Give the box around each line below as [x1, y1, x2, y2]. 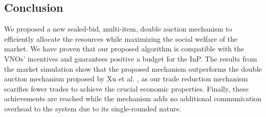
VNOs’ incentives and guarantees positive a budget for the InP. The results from [4, 53, 257, 64]
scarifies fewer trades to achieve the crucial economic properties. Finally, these [4, 83, 249, 94]
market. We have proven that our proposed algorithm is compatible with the [4, 43, 244, 54]
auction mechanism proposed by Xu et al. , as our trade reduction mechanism [4, 73, 248, 84]
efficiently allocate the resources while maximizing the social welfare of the [4, 33, 238, 44]
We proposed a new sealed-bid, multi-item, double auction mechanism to [4, 23, 232, 34]
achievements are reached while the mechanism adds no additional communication [4, 93, 262, 104]
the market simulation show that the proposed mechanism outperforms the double [4, 63, 262, 74]
